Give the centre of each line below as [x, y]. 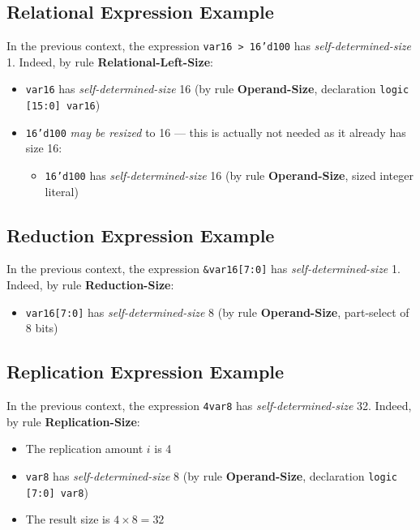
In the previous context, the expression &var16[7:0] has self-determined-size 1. [204, 269]
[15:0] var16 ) [63, 105]
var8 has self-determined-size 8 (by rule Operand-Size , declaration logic [211, 476]
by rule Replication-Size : [73, 421]
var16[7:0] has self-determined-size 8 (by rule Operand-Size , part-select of [217, 312]
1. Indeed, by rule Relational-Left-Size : [110, 61]
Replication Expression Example [146, 372]
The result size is [68, 519]
